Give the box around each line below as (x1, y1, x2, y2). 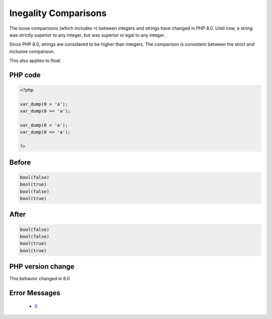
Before (9, 158, 31, 167)
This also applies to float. (9, 58, 61, 64)
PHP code (9, 70, 41, 79)
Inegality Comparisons (9, 8, 107, 19)
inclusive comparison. (9, 48, 55, 54)
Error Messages (9, 289, 60, 297)
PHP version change (9, 262, 75, 271)
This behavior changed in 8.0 (9, 276, 70, 282)
